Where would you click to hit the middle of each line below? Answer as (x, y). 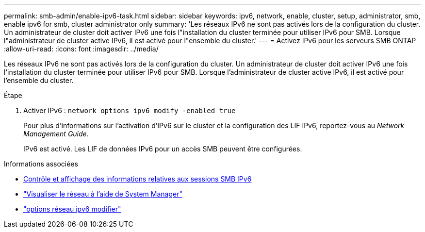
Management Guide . (56, 134)
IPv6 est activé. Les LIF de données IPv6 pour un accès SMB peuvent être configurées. (163, 149)
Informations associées (41, 164)
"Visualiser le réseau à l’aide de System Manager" (103, 194)
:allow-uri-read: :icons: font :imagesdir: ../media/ (81, 49)
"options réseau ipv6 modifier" (72, 209)
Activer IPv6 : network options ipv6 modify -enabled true (130, 110)
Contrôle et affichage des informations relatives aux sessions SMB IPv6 (138, 179)
